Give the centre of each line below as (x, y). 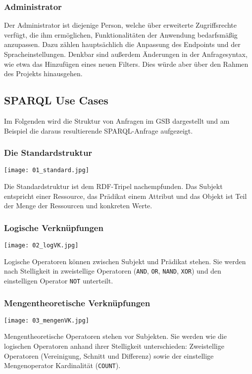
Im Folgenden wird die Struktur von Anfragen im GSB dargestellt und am (117, 120)
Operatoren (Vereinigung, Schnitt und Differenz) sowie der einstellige (109, 355)
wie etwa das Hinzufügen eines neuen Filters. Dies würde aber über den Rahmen (126, 64)
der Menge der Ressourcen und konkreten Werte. (78, 206)
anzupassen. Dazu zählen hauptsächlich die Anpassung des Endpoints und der (122, 44)
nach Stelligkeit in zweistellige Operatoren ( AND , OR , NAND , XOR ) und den (113, 271)
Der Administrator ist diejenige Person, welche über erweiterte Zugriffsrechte (121, 25)
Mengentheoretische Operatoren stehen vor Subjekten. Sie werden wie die (115, 336)
